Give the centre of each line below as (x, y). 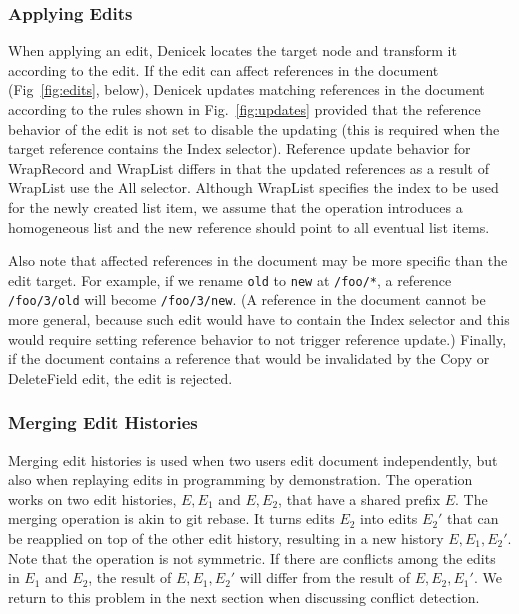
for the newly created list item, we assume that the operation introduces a (235, 206)
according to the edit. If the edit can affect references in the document (223, 69)
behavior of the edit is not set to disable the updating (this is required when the (254, 128)
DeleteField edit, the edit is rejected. (120, 377)
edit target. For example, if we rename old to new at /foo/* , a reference (230, 279)
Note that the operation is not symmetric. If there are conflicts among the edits (252, 557)
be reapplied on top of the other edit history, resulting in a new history (226, 538)
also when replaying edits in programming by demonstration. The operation (240, 479)
